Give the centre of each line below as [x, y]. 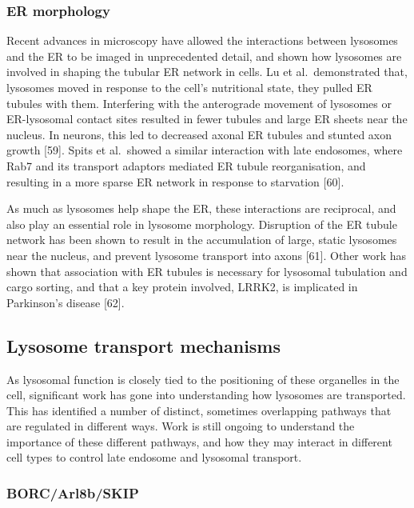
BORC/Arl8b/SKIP [73, 493]
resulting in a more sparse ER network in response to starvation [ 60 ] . [175, 181]
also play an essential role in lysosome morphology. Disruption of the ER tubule [202, 224]
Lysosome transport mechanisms [144, 345]
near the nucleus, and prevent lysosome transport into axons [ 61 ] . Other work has [207, 255]
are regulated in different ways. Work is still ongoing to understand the [181, 426]
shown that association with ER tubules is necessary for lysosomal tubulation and [207, 271]
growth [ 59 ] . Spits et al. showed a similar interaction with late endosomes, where [205, 150]
